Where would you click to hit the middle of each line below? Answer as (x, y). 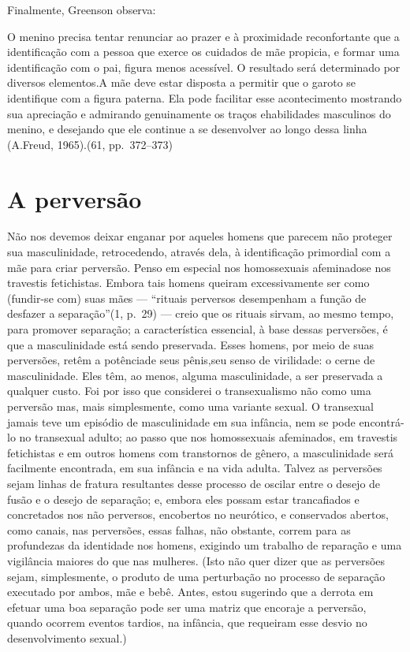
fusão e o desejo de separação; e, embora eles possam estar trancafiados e (183, 499)
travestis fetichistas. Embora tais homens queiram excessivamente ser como (188, 283)
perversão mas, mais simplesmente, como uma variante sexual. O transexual (190, 406)
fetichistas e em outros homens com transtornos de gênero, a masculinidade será (200, 452)
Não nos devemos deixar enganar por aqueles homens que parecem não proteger (200, 236)
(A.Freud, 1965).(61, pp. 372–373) (90, 144)
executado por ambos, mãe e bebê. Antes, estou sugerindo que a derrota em (190, 592)
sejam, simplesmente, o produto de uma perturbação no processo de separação (196, 576)
